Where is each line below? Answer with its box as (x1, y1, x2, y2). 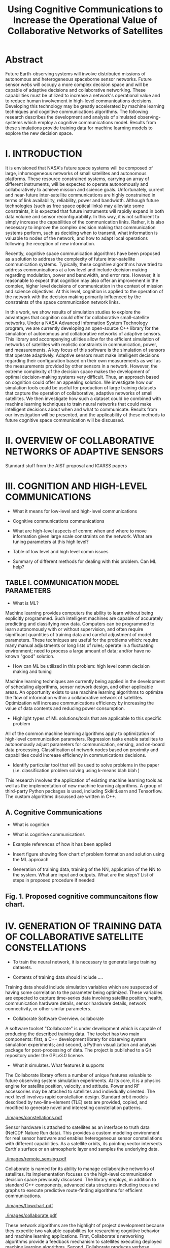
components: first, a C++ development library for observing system (5, 1036, 146, 1042)
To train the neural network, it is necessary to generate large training (12, 958, 156, 965)
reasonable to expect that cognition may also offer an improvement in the (5, 277, 159, 283)
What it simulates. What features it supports (12, 1062, 105, 1068)
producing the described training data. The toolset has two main (5, 1031, 140, 1037)
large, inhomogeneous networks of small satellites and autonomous (5, 170, 147, 176)
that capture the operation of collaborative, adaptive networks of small (5, 390, 153, 396)
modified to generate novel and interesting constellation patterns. (5, 1104, 142, 1111)
